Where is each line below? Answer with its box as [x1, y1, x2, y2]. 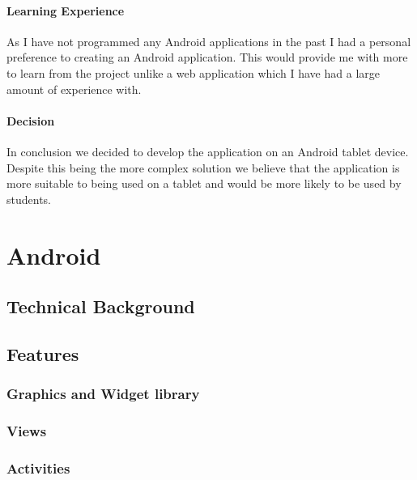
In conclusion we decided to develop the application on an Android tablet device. [6, 142, 409, 159]
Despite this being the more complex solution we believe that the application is [6, 159, 400, 176]
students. [6, 190, 51, 207]
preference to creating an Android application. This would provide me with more [6, 49, 408, 66]
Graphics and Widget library [6, 384, 200, 404]
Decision [6, 112, 55, 129]
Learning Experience [6, 2, 125, 19]
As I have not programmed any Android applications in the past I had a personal [6, 32, 411, 49]
